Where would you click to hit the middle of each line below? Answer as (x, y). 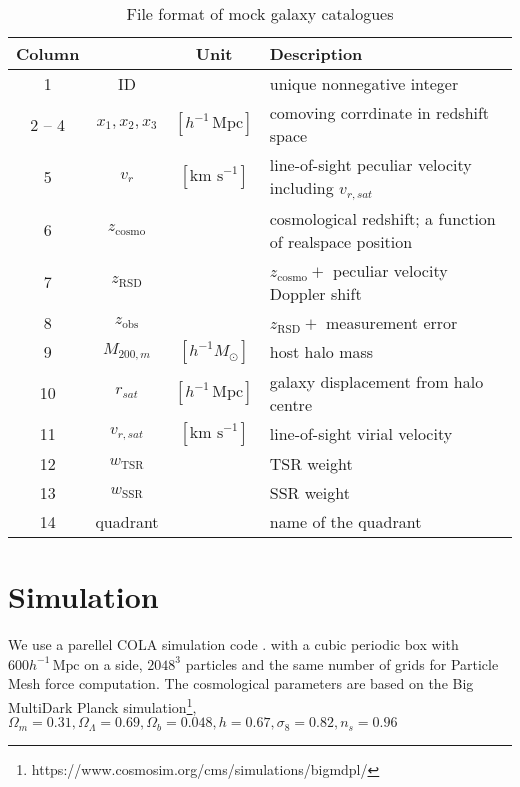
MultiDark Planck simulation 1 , (102, 705)
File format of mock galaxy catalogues (260, 13)
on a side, (113, 663)
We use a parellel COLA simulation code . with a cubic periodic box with (233, 644)
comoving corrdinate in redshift (379, 112)
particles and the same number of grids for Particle (342, 663)
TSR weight (311, 463)
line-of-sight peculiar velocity (370, 164)
